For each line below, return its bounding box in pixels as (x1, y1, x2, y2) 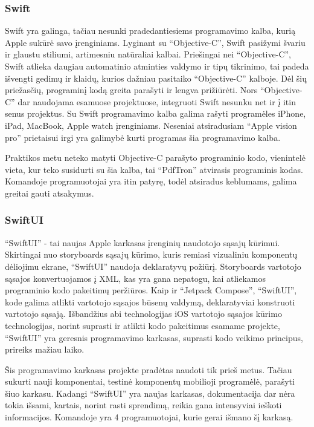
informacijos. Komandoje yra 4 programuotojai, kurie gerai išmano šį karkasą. (5, 411, 293, 423)
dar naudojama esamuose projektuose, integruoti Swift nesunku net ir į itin (18, 95, 296, 108)
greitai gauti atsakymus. (5, 186, 94, 199)
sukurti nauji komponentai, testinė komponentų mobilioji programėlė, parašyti (5, 375, 295, 388)
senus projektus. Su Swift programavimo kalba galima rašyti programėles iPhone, (5, 107, 306, 120)
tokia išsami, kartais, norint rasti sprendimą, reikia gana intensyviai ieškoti (5, 399, 282, 411)
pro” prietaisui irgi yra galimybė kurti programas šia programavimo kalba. (5, 131, 281, 143)
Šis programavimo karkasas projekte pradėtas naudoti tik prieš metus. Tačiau (5, 363, 292, 376)
